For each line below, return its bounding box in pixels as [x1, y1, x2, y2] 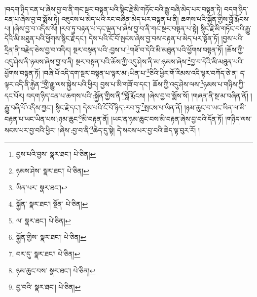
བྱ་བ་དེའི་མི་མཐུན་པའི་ [190, 56, 244, 66]
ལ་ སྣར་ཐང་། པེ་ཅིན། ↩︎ [16, 215, 71, 225]
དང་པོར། [4, 90, 24, 101]
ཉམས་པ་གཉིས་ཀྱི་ [203, 79, 245, 89]
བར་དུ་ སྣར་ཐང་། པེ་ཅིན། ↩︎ [16, 248, 80, 258]
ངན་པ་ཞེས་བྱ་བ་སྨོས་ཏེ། [4, 13, 59, 24]
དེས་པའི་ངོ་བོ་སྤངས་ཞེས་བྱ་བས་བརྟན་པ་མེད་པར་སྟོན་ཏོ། [88, 33, 219, 43]
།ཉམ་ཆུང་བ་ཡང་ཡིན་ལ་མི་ [184, 102, 246, 112]
